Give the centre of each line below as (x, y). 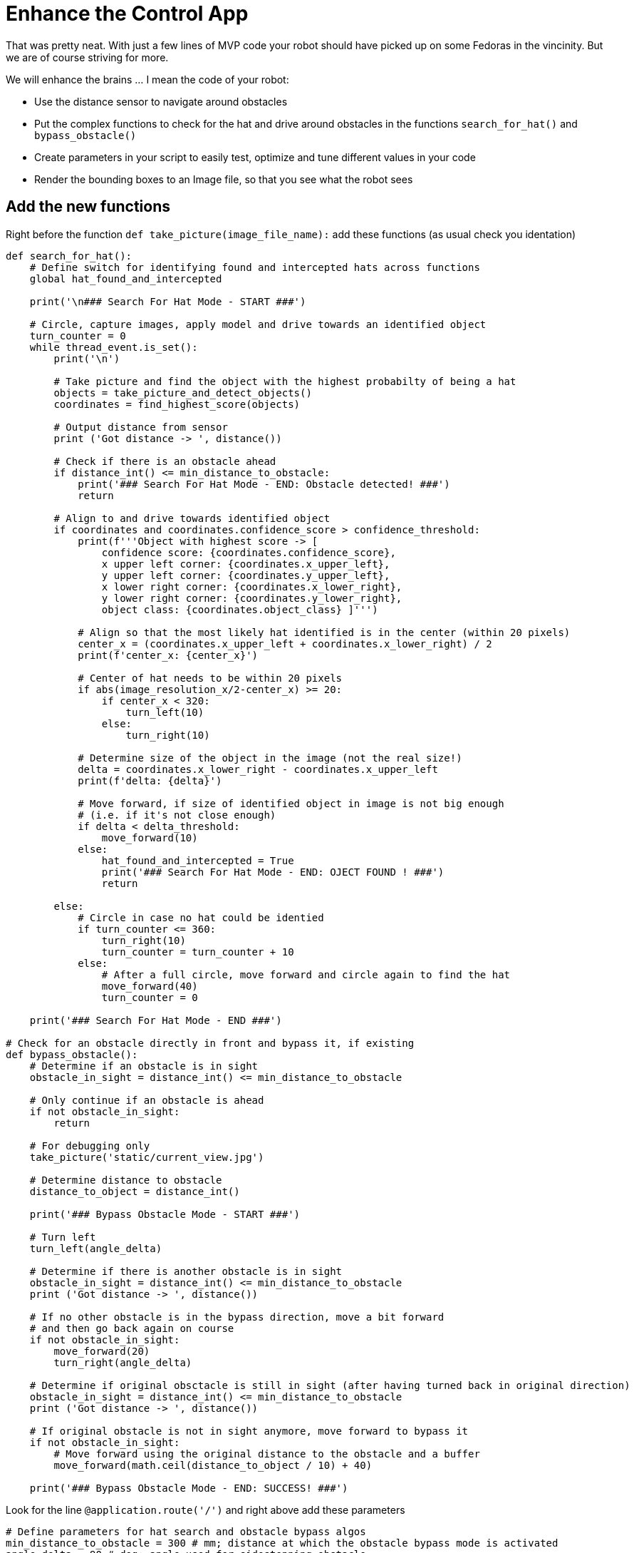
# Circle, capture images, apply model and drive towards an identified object (258, 324)
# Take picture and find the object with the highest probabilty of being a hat (285, 381)
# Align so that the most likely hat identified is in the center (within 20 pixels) (324, 632)
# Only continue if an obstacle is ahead (147, 1100)
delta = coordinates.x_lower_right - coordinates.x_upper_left (258, 769)
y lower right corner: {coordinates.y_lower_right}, (252, 598)
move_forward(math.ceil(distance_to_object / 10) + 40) (213, 1465)
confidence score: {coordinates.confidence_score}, (249, 552)
